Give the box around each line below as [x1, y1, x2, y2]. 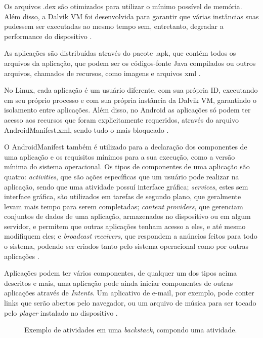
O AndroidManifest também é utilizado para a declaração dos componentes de [4, 141, 247, 152]
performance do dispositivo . [4, 30, 92, 41]
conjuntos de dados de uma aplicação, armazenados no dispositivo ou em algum [4, 211, 251, 221]
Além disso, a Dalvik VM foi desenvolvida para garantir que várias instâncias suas [4, 11, 259, 21]
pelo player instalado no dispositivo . [4, 307, 118, 318]
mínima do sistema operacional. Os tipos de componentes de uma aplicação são [4, 161, 250, 172]
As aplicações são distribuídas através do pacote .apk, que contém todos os [4, 48, 236, 58]
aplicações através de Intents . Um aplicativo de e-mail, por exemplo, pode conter [4, 287, 254, 298]
